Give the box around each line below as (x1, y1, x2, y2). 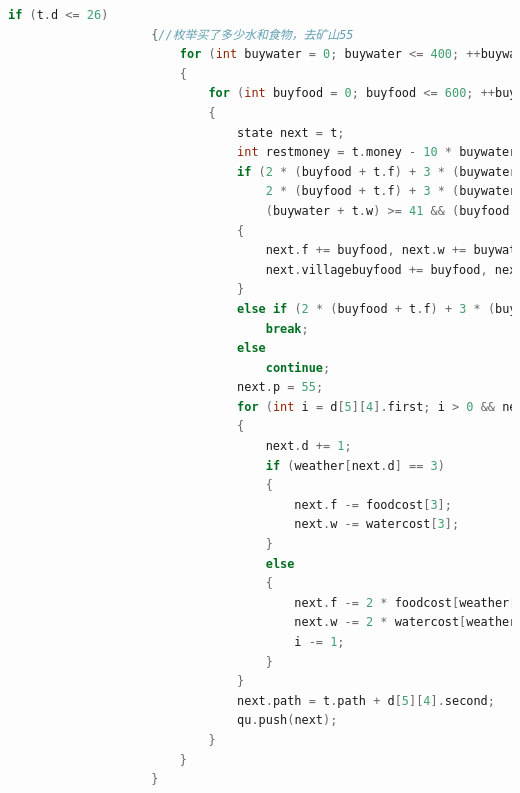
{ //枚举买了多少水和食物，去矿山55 (151, 27, 354, 42)
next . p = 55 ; (237, 380, 324, 395)
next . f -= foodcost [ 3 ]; (294, 497, 452, 512)
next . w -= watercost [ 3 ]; (294, 517, 460, 532)
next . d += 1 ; (265, 439, 352, 454)
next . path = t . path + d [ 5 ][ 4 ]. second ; (237, 693, 495, 708)
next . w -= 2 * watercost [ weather (294, 615, 517, 630)
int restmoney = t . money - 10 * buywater (237, 145, 517, 160)
